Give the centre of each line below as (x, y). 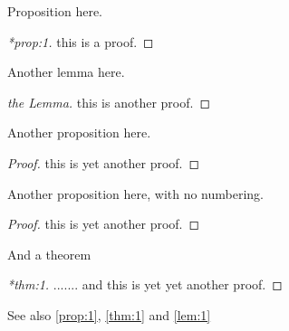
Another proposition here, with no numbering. (136, 193)
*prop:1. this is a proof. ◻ (81, 41)
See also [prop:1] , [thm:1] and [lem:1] (109, 314)
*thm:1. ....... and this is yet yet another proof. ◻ (145, 284)
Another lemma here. (66, 72)
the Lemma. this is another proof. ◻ (109, 102)
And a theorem (49, 254)
